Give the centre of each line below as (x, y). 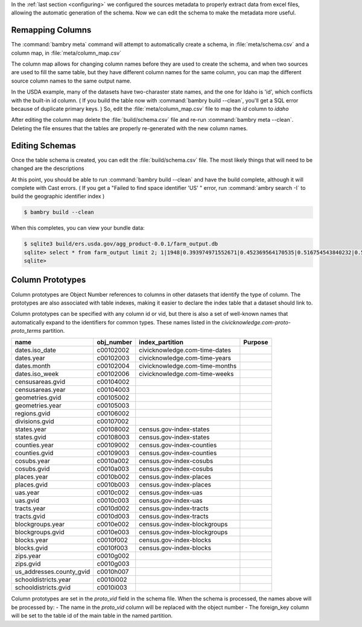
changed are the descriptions (48, 168)
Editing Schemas (44, 146)
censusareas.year (40, 390)
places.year (31, 477)
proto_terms (26, 331)
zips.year (28, 556)
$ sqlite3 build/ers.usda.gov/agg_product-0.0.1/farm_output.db (121, 244)
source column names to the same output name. (71, 81)
